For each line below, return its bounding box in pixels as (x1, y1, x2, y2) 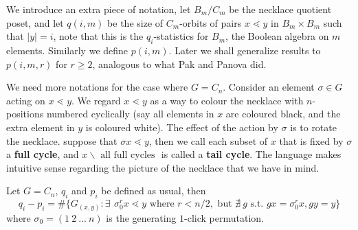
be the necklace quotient (229, 2, 332, 16)
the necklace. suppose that (6, 133, 118, 148)
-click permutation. (184, 210, 264, 225)
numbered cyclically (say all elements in (46, 106, 214, 121)
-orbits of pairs (179, 15, 242, 30)
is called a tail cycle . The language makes (161, 147, 342, 161)
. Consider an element (223, 80, 315, 94)
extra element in (6, 119, 75, 134)
